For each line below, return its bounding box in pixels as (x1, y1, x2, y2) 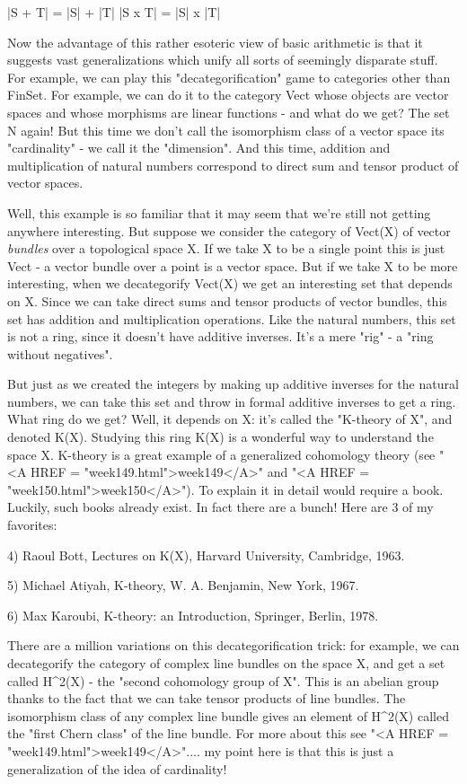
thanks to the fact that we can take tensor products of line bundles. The (7, 689, 406, 708)
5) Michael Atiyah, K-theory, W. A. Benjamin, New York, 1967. (7, 576, 359, 595)
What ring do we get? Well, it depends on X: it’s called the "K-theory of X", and (7, 410, 453, 428)
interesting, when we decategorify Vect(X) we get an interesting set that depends (7, 274, 453, 293)
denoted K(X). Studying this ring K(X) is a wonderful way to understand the (7, 427, 434, 446)
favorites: (7, 515, 57, 534)
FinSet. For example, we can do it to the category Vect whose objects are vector (7, 85, 449, 104)
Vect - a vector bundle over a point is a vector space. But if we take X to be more (7, 256, 458, 275)
